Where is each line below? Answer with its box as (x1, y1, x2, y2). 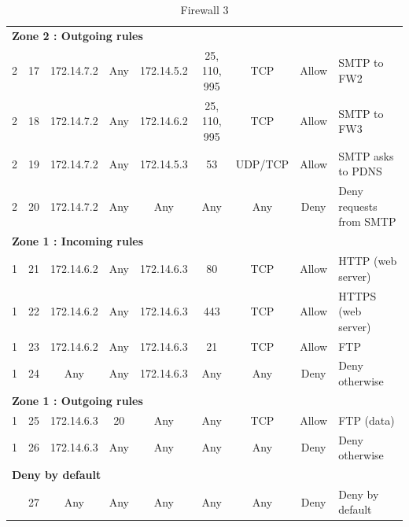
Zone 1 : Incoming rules (12, 233, 144, 249)
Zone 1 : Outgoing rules (12, 392, 143, 408)
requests (338, 197, 378, 214)
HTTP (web (338, 252, 397, 269)
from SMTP (338, 213, 396, 230)
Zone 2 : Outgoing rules (12, 27, 143, 43)
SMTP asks (338, 147, 394, 164)
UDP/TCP (235, 155, 289, 171)
